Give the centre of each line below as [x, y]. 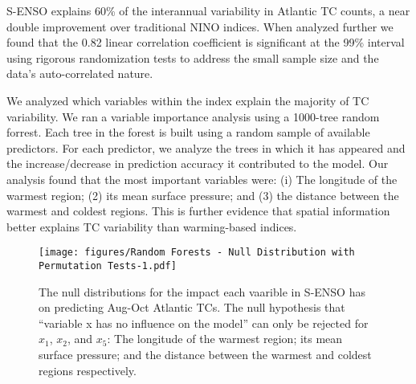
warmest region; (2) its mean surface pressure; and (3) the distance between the [203, 195]
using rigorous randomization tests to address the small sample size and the [193, 57]
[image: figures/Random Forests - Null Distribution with [197, 253]
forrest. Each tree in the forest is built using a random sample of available [188, 132]
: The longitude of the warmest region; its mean [225, 339]
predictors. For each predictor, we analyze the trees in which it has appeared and [206, 147]
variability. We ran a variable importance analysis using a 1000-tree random [193, 116]
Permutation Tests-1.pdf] [108, 266]
